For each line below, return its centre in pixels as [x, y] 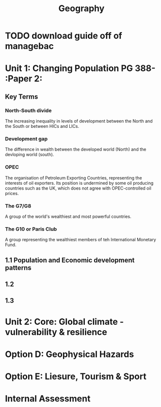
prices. [12, 193]
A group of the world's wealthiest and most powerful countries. [68, 216]
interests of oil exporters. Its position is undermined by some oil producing [79, 183]
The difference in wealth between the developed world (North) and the [76, 149]
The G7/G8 [18, 206]
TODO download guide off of [64, 36]
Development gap [26, 139]
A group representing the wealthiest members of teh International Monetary [80, 240]
